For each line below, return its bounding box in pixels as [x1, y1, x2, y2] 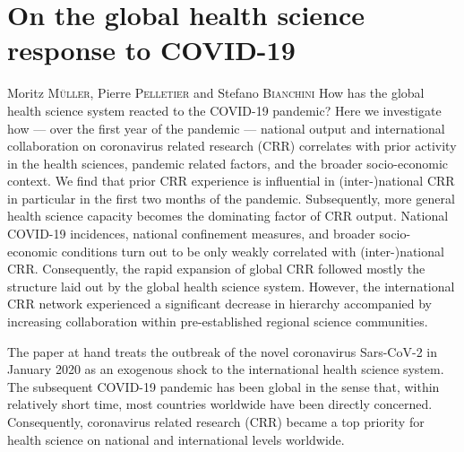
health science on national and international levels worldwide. [7, 430, 345, 448]
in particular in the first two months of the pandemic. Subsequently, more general [7, 188, 455, 207]
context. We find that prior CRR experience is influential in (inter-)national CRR [7, 171, 455, 190]
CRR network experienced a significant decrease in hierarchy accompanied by [7, 294, 432, 313]
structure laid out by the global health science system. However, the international [7, 276, 455, 295]
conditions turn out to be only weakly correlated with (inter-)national [61, 241, 444, 260]
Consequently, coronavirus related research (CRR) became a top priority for [7, 413, 425, 430]
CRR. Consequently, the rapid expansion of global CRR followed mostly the [7, 259, 425, 278]
